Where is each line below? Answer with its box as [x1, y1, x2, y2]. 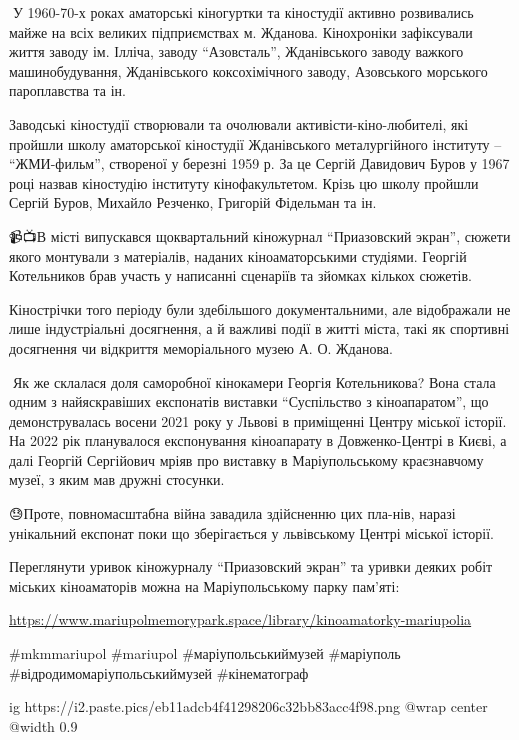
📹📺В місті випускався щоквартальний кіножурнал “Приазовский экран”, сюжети [9, 225, 511, 246]
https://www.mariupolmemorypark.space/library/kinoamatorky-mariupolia [9, 609, 472, 630]
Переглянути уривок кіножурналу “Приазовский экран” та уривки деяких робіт [9, 556, 493, 577]
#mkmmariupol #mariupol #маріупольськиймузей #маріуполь [9, 643, 401, 664]
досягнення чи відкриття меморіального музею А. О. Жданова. [9, 337, 393, 358]
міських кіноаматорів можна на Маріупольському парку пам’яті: [9, 575, 400, 596]
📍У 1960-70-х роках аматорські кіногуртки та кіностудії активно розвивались [9, 2, 474, 22]
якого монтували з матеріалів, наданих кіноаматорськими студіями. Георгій [9, 245, 467, 266]
